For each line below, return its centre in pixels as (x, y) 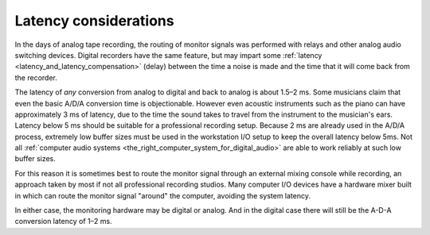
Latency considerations (94, 21)
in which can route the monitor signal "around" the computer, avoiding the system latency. (162, 195)
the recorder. (36, 77)
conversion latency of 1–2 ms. (63, 222)
